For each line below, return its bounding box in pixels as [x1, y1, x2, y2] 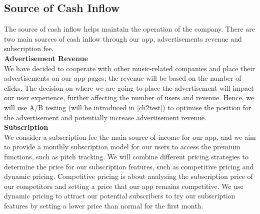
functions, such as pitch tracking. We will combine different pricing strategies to [4, 151, 248, 161]
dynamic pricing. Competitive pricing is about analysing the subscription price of [4, 171, 253, 181]
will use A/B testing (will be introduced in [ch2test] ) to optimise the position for [4, 102, 251, 112]
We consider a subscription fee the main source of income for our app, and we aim [4, 131, 256, 142]
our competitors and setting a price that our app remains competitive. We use [4, 180, 243, 191]
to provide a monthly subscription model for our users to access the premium [4, 141, 240, 152]
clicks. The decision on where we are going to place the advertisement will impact [4, 82, 254, 93]
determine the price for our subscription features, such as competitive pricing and [4, 161, 254, 171]
